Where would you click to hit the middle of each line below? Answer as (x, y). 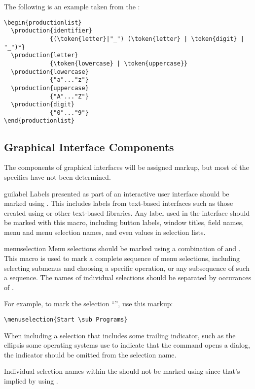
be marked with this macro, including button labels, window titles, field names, (124, 222)
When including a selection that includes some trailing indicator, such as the (120, 335)
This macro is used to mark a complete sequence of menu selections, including (122, 258)
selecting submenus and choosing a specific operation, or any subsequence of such (127, 268)
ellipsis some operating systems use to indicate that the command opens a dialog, (127, 345)
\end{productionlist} (39, 121)
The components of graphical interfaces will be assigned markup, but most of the (127, 167)
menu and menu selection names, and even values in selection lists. (105, 232)
